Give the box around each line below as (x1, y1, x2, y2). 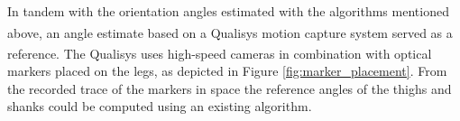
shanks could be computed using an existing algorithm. (7, 97, 312, 116)
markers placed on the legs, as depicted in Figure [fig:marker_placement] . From (7, 61, 447, 80)
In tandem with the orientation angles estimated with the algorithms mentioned (7, 2, 449, 20)
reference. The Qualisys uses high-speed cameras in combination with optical (7, 43, 432, 62)
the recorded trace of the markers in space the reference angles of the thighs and (7, 79, 452, 98)
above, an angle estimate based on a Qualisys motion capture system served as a (7, 23, 453, 42)
